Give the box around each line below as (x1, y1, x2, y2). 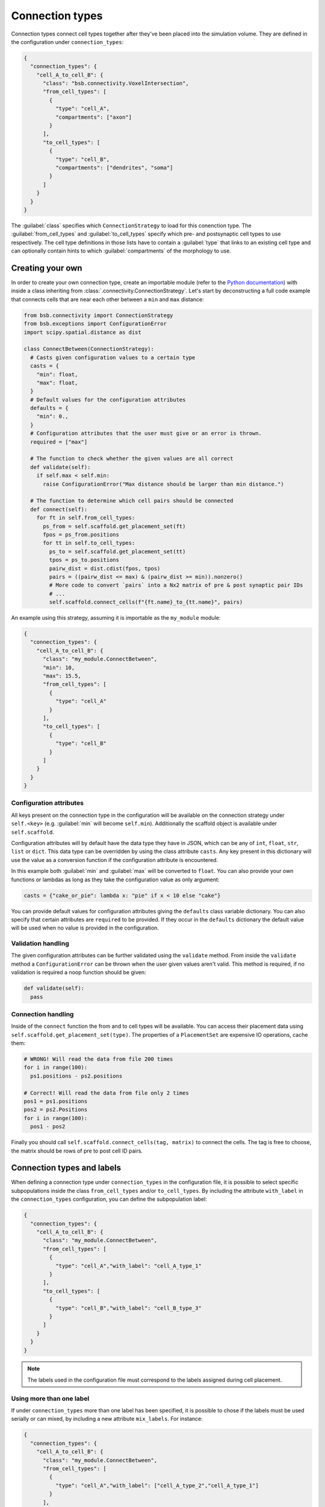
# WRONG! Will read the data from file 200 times (23, 1056, 173, 1063)
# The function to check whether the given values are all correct (30, 455, 234, 462)
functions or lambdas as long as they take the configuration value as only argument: (11, 876, 220, 883)
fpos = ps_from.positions (43, 531, 120, 538)
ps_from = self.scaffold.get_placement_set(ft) (43, 523, 186, 530)
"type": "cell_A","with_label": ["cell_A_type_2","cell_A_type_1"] (55, 1482, 259, 1489)
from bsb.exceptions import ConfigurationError (23, 320, 167, 327)
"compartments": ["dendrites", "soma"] (55, 165, 173, 171)
